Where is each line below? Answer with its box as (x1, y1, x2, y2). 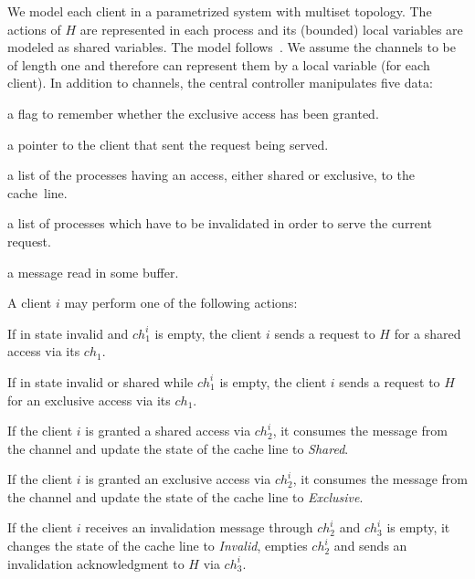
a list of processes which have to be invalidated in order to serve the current (7, 214, 432, 233)
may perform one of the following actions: (64, 293, 298, 312)
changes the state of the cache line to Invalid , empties (7, 536, 308, 555)
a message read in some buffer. (7, 262, 179, 281)
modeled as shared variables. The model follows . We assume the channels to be (7, 37, 456, 57)
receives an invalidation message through (85, 518, 313, 537)
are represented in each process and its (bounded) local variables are (79, 19, 463, 38)
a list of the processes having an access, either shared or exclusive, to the (7, 165, 415, 184)
